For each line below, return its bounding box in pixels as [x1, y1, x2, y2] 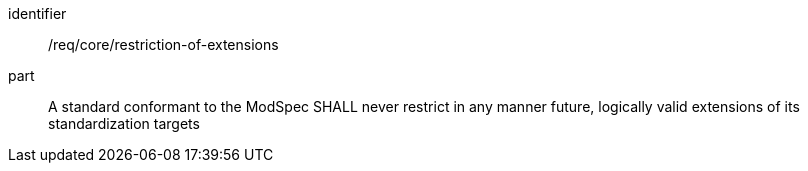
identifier [8, 5, 67, 22]
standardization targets [48, 115, 200, 132]
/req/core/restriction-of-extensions [48, 36, 279, 53]
